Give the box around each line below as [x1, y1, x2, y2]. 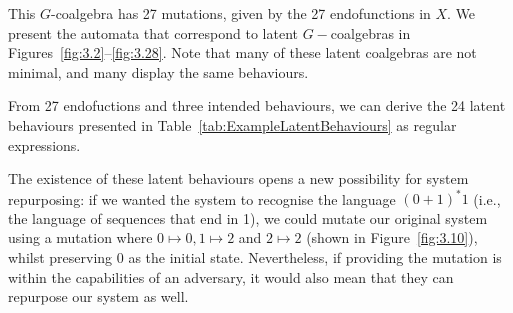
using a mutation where [8, 227, 153, 248]
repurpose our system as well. [8, 286, 189, 307]
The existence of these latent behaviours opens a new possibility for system [8, 168, 469, 189]
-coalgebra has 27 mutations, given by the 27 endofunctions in [50, 3, 431, 23]
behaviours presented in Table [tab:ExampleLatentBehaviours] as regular [8, 114, 457, 135]
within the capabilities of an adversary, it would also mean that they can [8, 266, 454, 287]
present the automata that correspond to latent [8, 22, 298, 43]
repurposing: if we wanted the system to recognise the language [8, 188, 396, 209]
